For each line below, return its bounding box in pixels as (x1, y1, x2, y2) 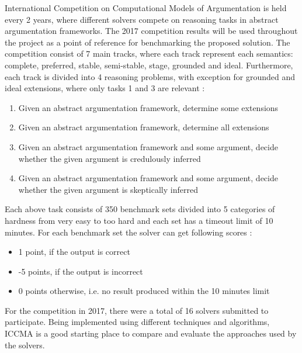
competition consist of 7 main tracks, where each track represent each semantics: (5, 47, 293, 60)
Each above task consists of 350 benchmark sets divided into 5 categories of (5, 203, 275, 215)
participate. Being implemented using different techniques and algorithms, (5, 316, 270, 328)
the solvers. (5, 338, 45, 351)
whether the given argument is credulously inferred (18, 152, 201, 164)
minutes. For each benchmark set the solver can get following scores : (5, 226, 252, 238)
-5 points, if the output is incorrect (18, 265, 143, 277)
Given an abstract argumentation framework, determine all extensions (18, 121, 269, 133)
